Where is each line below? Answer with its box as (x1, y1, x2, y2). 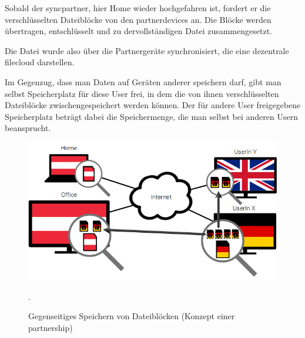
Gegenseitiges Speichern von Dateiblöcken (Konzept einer (28, 310, 235, 322)
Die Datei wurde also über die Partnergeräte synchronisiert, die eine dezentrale (5, 44, 289, 56)
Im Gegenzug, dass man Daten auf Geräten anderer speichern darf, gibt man (5, 75, 281, 88)
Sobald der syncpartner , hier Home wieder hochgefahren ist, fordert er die (5, 2, 271, 14)
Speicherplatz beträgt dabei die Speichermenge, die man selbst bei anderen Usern (5, 110, 298, 122)
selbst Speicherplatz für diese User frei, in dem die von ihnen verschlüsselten (5, 87, 279, 99)
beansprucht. (5, 122, 51, 134)
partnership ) (28, 321, 73, 333)
